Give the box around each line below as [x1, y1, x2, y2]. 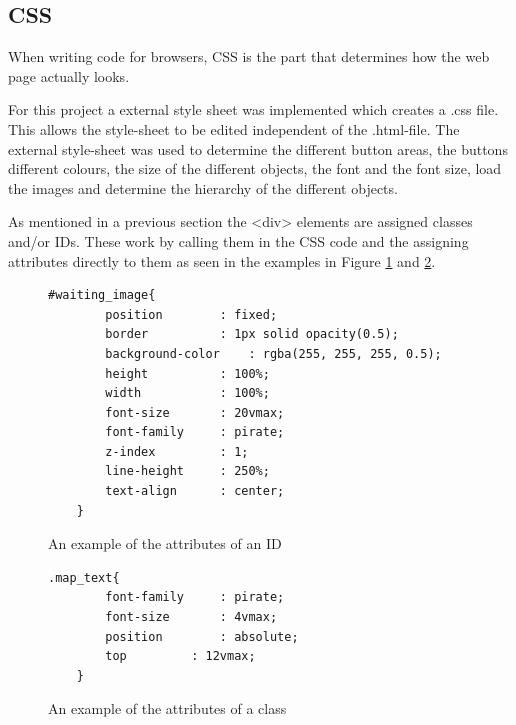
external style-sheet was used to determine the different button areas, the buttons [8, 138, 508, 159]
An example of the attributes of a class [48, 698, 287, 719]
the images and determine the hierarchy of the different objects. [8, 177, 398, 198]
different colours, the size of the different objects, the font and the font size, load [8, 158, 502, 179]
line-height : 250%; [105, 464, 270, 479]
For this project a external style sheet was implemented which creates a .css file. [8, 99, 499, 120]
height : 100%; [105, 366, 270, 381]
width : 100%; [105, 386, 270, 401]
